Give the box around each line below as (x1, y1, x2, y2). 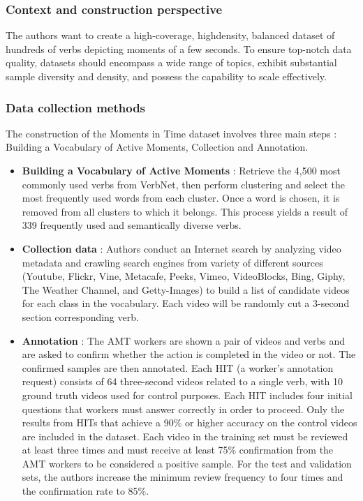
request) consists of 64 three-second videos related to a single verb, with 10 (22, 374, 343, 389)
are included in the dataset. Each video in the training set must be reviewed (22, 428, 348, 443)
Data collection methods (6, 98, 146, 116)
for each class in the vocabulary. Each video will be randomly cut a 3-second (22, 296, 350, 311)
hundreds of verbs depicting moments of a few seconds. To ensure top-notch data (6, 41, 352, 56)
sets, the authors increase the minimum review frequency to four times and (22, 470, 343, 484)
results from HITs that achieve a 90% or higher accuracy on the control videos (22, 415, 357, 430)
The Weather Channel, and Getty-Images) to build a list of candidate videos (22, 282, 350, 297)
